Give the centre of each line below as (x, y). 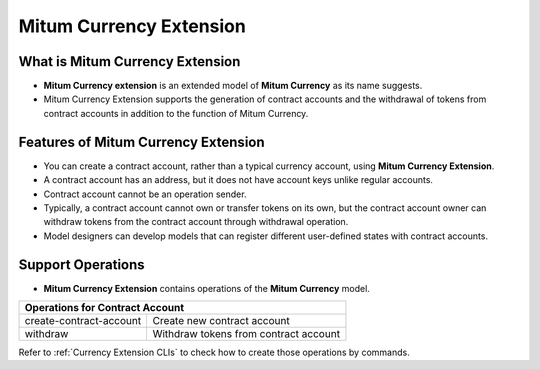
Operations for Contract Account (104, 307)
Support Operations (81, 264)
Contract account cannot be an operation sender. (145, 194)
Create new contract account (221, 320)
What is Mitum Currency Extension (129, 61)
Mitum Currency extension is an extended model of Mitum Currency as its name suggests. (233, 86)
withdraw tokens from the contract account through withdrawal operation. (196, 222)
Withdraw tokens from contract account (246, 333)
